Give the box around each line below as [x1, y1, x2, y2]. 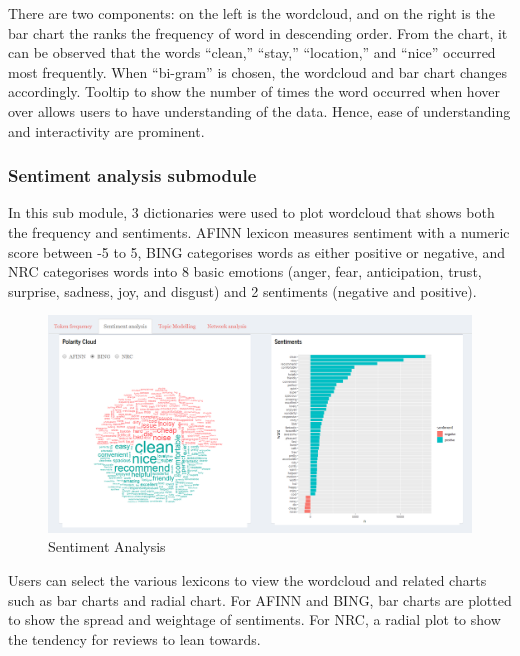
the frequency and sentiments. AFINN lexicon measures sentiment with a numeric [8, 221, 510, 242]
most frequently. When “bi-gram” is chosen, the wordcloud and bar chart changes [8, 61, 508, 82]
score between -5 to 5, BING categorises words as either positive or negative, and [8, 241, 506, 262]
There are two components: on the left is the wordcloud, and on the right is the [8, 3, 495, 23]
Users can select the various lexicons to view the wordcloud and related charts [8, 569, 487, 590]
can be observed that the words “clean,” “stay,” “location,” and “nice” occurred [8, 42, 496, 63]
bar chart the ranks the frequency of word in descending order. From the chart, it [8, 22, 508, 43]
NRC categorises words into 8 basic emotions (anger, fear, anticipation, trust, [8, 261, 482, 282]
